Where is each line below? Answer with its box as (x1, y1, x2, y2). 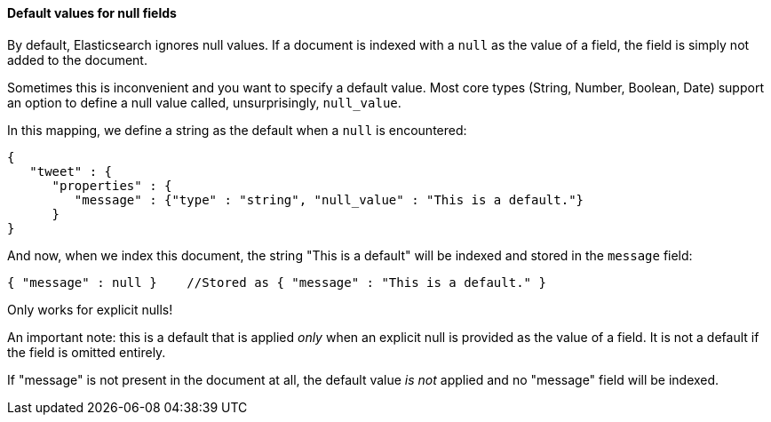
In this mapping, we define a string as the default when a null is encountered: (7, 122, 467, 138)
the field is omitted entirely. (7, 344, 166, 360)
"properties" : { (52, 178, 172, 193)
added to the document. (7, 52, 147, 68)
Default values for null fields (7, 5, 177, 20)
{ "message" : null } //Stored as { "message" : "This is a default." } (7, 275, 546, 290)
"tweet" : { (29, 163, 113, 179)
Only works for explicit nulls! (7, 301, 173, 317)
